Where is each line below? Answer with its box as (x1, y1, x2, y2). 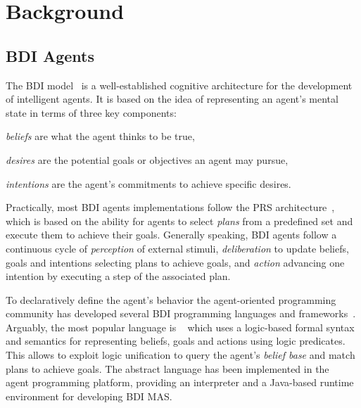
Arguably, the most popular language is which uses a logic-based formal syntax (6, 319, 355, 334)
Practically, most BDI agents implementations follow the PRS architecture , (6, 200, 335, 215)
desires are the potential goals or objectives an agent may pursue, (6, 152, 289, 167)
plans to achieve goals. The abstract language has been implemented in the (6, 361, 329, 376)
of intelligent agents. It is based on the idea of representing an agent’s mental (6, 91, 338, 106)
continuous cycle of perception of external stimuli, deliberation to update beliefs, (6, 241, 349, 255)
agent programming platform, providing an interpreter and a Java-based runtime (6, 375, 354, 390)
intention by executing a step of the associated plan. (6, 269, 231, 283)
